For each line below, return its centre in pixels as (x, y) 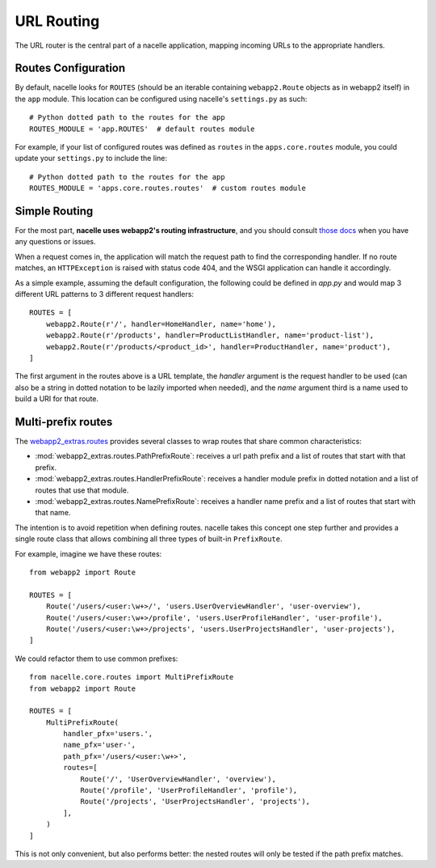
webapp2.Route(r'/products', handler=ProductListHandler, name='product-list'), (210, 335)
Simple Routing (54, 211)
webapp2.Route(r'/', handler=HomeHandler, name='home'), (161, 324)
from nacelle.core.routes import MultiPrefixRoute (132, 677)
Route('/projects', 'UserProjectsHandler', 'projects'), (195, 802)
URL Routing (57, 21)
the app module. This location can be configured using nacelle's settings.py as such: (161, 99)
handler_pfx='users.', (108, 734)
